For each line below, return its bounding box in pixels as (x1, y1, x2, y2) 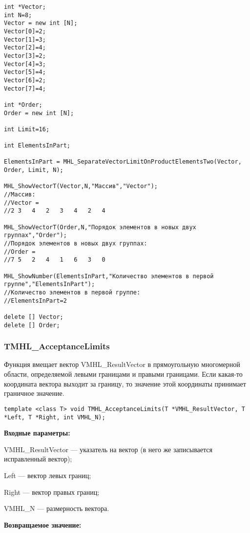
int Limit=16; (4, 125, 50, 133)
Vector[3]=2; (4, 52, 46, 59)
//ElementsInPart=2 (4, 297, 67, 304)
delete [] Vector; (4, 313, 63, 320)
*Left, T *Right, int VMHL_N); (4, 413, 105, 421)
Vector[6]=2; (4, 76, 46, 84)
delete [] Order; (4, 321, 60, 329)
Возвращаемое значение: (4, 519, 82, 530)
